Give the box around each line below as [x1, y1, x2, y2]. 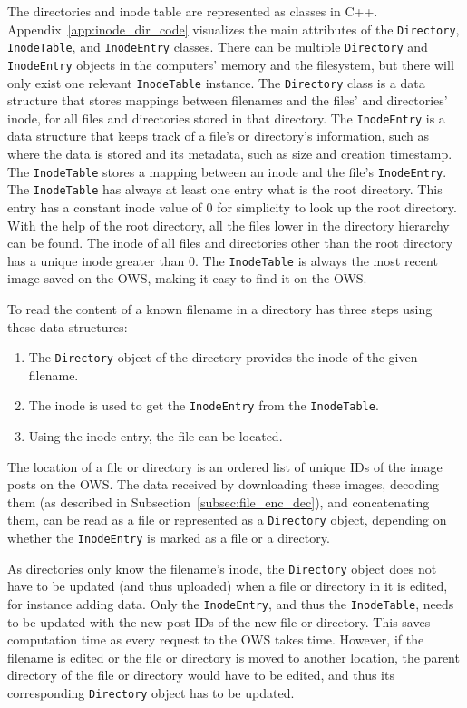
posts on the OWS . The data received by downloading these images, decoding [7, 475, 439, 494]
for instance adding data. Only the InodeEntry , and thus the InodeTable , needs [7, 595, 454, 614]
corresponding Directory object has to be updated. [7, 683, 295, 703]
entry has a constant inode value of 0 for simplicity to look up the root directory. [7, 197, 457, 216]
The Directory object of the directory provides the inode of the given [28, 348, 418, 367]
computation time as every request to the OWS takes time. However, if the [7, 630, 424, 649]
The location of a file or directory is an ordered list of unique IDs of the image [7, 457, 443, 476]
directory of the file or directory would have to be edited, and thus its [7, 665, 394, 684]
